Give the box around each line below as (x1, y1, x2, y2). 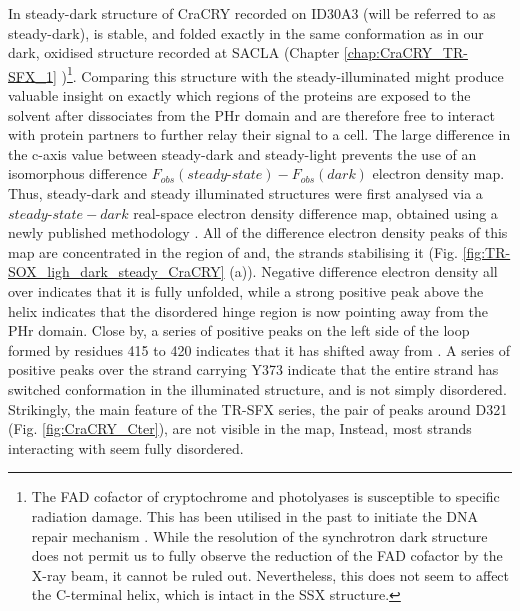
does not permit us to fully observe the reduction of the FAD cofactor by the (31, 545, 503, 566)
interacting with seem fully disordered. (8, 437, 244, 458)
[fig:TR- (462, 241, 511, 262)
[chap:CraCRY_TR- (343, 42, 468, 63)
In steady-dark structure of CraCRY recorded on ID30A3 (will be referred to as (8, 3, 496, 23)
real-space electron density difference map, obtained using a (133, 202, 498, 223)
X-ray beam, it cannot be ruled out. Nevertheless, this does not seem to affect (31, 564, 510, 585)
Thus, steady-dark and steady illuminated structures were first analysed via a (8, 183, 483, 203)
